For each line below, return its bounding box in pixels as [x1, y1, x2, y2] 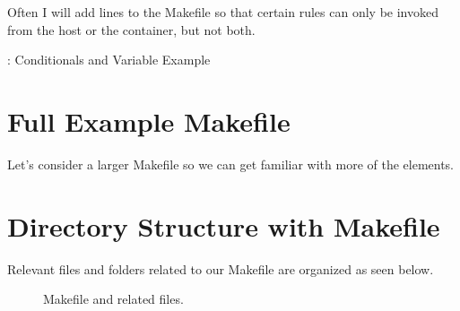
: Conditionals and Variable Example [7, 50, 211, 69]
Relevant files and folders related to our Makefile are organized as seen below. [7, 259, 434, 278]
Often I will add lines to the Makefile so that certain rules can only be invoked [7, 3, 438, 21]
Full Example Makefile [7, 102, 291, 139]
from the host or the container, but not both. [7, 20, 256, 39]
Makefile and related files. [43, 289, 184, 308]
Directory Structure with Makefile [7, 207, 440, 244]
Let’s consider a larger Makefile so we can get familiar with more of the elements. [7, 154, 455, 173]
